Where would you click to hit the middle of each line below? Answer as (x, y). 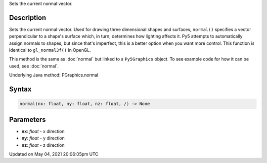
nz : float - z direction (43, 145)
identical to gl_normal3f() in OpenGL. (50, 50)
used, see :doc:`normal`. (34, 66)
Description (28, 17)
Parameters (27, 119)
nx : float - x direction (43, 131)
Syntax (20, 89)
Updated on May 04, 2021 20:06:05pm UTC (54, 154)
